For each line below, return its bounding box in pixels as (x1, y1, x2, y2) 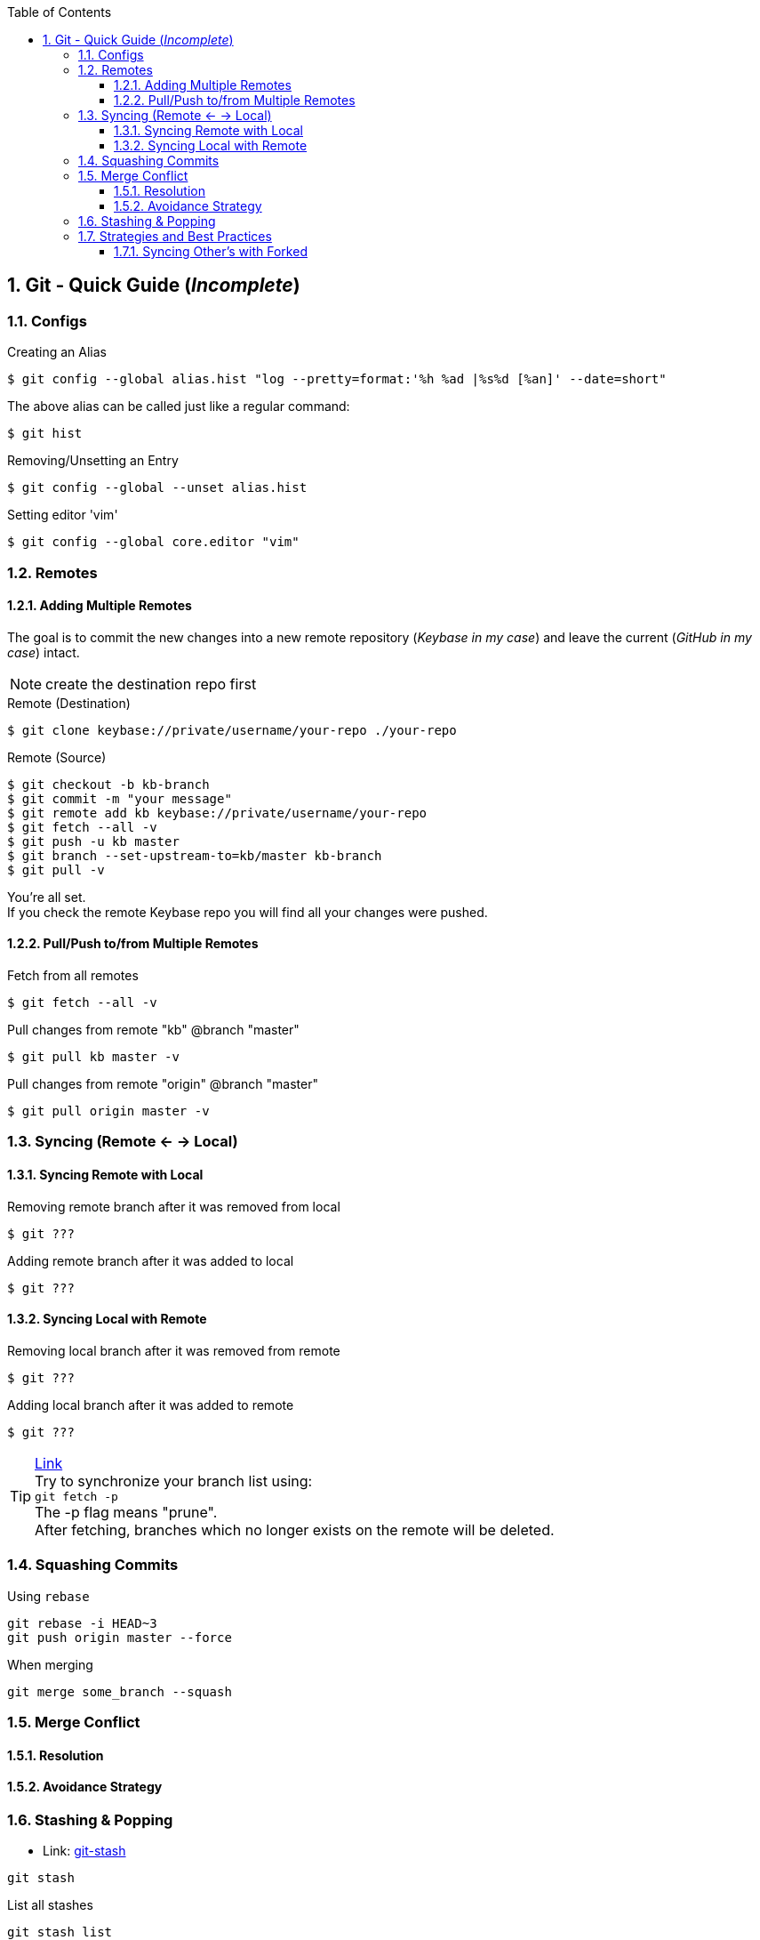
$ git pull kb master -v (7, 1050, 180, 1065)
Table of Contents (7, 4, 112, 20)
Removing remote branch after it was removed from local (7, 1198, 340, 1214)
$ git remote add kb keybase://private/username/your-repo (7, 805, 428, 820)
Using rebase (7, 1588, 90, 1604)
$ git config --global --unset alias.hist (7, 480, 308, 495)
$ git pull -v (7, 862, 105, 877)
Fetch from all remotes (7, 968, 139, 984)
